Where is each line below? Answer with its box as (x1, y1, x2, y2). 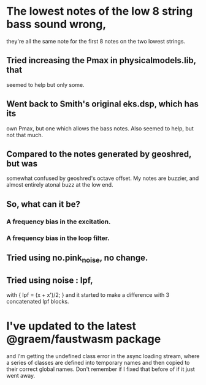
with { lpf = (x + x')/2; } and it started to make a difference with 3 (6, 291, 170, 298)
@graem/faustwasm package (6, 332, 161, 346)
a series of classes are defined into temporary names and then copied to (6, 359, 190, 366)
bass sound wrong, (6, 17, 107, 31)
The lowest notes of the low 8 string (6, 4, 193, 18)
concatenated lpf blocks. (6, 298, 69, 305)
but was (6, 158, 38, 169)
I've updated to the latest (6, 320, 137, 333)
